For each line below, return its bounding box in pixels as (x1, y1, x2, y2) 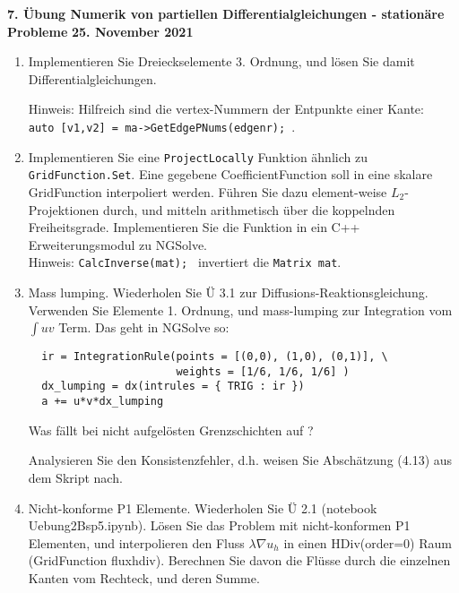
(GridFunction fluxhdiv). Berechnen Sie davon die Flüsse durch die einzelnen (28, 551, 451, 570)
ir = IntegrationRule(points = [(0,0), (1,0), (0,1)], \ (41, 350, 388, 364)
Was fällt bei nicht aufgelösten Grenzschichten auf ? (28, 420, 314, 439)
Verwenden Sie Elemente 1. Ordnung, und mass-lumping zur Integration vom (28, 300, 453, 319)
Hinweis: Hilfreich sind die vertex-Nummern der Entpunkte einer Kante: (28, 99, 424, 118)
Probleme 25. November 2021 (7, 21, 194, 40)
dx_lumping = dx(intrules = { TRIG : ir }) (41, 380, 305, 393)
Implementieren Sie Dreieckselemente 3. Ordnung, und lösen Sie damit (28, 52, 415, 71)
